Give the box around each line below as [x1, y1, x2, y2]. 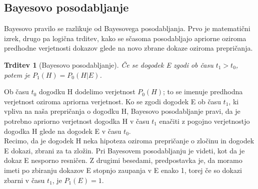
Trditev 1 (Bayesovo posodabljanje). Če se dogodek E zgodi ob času [4, 59, 213, 70]
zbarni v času [4, 174, 45, 185]
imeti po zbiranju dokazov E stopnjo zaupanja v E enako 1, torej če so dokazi [4, 164, 242, 175]
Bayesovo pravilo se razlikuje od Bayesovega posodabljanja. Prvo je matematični [4, 23, 250, 34]
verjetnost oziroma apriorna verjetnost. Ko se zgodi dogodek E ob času [4, 96, 221, 106]
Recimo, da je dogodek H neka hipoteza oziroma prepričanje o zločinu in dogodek [4, 135, 254, 146]
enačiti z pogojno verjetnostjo [159, 115, 250, 126]
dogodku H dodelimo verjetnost [38, 86, 135, 97]
